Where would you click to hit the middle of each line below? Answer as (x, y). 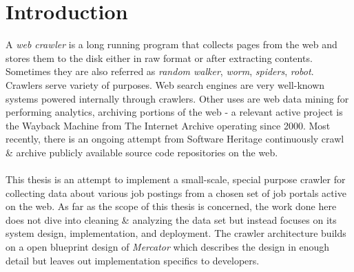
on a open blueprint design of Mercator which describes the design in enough (168, 247)
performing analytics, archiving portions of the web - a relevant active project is (174, 112)
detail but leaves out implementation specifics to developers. (133, 260)
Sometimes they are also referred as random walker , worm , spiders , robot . (160, 71)
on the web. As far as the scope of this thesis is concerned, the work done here (171, 206)
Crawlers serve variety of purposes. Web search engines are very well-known (165, 84)
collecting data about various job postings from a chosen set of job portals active (176, 192)
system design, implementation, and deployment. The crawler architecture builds (176, 233)
